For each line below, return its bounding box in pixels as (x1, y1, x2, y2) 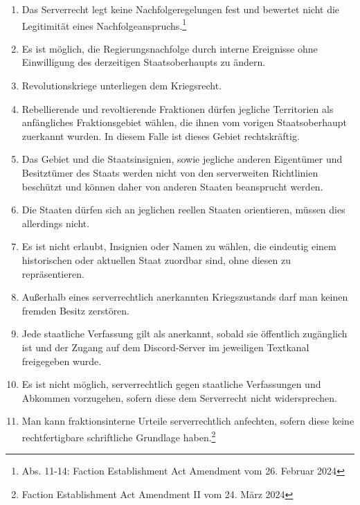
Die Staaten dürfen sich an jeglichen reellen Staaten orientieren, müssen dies (21, 202, 345, 217)
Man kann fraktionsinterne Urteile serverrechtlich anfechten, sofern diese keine (21, 414, 354, 428)
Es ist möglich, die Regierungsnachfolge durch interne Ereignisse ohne (21, 41, 318, 55)
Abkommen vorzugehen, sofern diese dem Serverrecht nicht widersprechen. (21, 390, 337, 405)
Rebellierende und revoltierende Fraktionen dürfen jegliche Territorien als (21, 101, 334, 116)
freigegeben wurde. (21, 353, 102, 368)
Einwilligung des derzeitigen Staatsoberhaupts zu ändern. (21, 55, 266, 69)
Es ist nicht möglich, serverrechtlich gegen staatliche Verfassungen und (21, 377, 321, 391)
